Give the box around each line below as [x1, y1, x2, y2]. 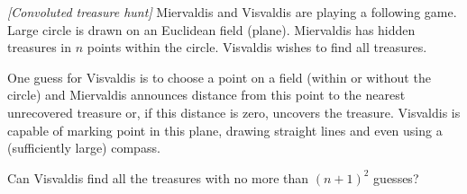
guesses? [373, 168, 419, 187]
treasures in [7, 38, 72, 57]
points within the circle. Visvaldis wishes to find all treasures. [87, 38, 427, 57]
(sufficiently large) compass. [7, 138, 160, 157]
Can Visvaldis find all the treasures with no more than [7, 168, 309, 187]
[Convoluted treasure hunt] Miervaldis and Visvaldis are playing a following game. [7, 3, 457, 21]
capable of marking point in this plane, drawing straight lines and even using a [7, 120, 443, 139]
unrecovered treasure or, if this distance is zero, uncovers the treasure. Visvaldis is [7, 102, 461, 121]
